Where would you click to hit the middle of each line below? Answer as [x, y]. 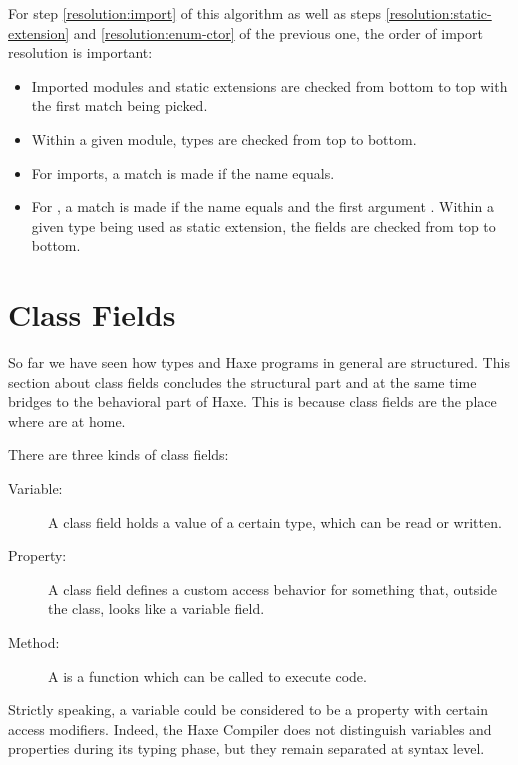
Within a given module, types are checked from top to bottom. [224, 138]
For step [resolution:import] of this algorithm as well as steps [195, 13]
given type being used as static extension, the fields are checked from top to [263, 225]
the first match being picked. [119, 105]
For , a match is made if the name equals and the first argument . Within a [262, 206]
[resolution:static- [438, 13]
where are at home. [67, 420]
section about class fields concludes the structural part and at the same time [242, 381]
